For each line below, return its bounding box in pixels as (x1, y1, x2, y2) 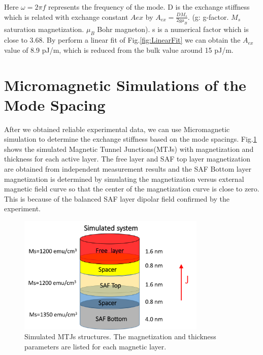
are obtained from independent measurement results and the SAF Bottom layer (4, 164, 251, 174)
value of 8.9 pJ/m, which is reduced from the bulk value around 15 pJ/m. (4, 44, 234, 55)
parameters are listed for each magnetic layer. (24, 341, 167, 351)
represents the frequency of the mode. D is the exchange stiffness (48, 2, 250, 12)
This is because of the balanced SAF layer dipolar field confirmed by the (4, 193, 229, 204)
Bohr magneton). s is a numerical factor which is (97, 24, 249, 35)
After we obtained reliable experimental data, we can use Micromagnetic (4, 123, 230, 134)
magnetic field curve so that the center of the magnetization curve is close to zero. (4, 183, 259, 194)
